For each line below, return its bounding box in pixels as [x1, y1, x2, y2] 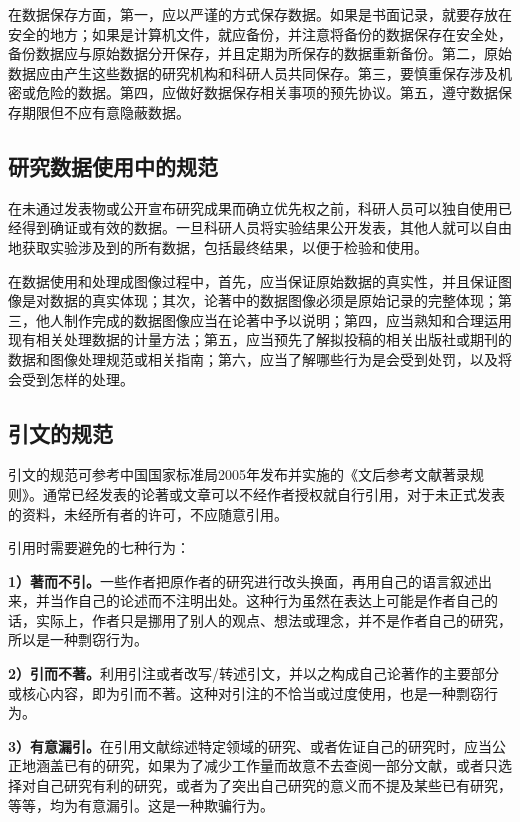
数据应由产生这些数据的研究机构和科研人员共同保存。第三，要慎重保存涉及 [8, 62, 498, 83]
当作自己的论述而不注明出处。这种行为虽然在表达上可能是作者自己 [49, 590, 484, 611]
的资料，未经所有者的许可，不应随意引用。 [8, 503, 288, 524]
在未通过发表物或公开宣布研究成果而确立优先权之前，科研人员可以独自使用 [8, 197, 498, 218]
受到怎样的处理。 [21, 368, 134, 389]
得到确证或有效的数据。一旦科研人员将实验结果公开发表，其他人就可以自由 [21, 217, 512, 238]
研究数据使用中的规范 [8, 150, 218, 181]
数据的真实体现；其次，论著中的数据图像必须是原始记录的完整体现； [49, 290, 498, 311]
